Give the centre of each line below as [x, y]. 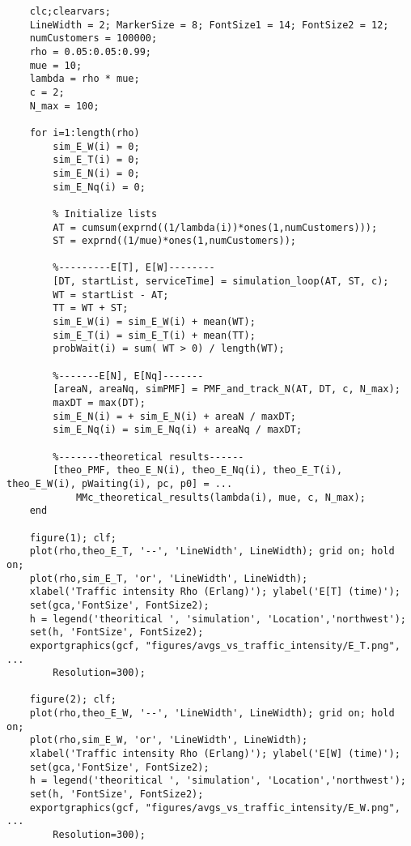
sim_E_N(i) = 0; [96, 173]
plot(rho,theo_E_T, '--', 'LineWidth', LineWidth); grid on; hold [212, 551]
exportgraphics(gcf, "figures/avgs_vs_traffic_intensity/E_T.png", [215, 645]
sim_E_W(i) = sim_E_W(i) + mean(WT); [154, 322]
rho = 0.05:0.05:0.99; [90, 51]
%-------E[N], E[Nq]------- [128, 376]
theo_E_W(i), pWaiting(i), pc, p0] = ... [120, 483]
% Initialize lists [105, 214]
